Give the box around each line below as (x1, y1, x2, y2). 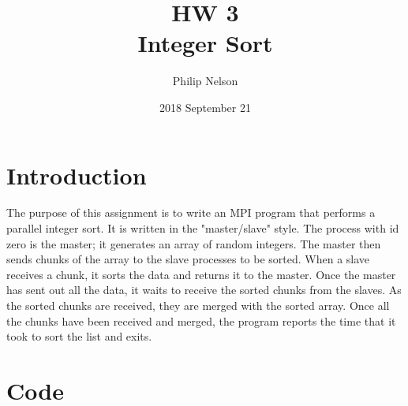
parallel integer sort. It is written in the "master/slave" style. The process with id (6, 220, 399, 237)
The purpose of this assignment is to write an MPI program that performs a (6, 204, 376, 221)
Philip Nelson (172, 73, 238, 89)
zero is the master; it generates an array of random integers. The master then (6, 235, 381, 251)
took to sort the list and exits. (6, 328, 152, 345)
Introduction (6, 158, 147, 191)
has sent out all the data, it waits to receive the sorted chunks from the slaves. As (6, 281, 402, 298)
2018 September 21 (159, 99, 251, 115)
